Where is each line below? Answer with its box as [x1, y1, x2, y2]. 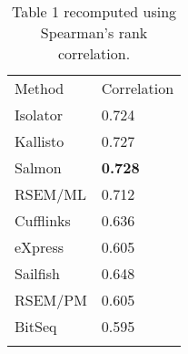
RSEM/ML [15, 183, 86, 204]
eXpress [15, 236, 64, 257]
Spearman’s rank [40, 22, 148, 43]
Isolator [15, 104, 64, 125]
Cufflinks [15, 210, 71, 231]
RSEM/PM [15, 289, 87, 310]
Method [15, 78, 64, 99]
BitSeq [15, 316, 57, 337]
